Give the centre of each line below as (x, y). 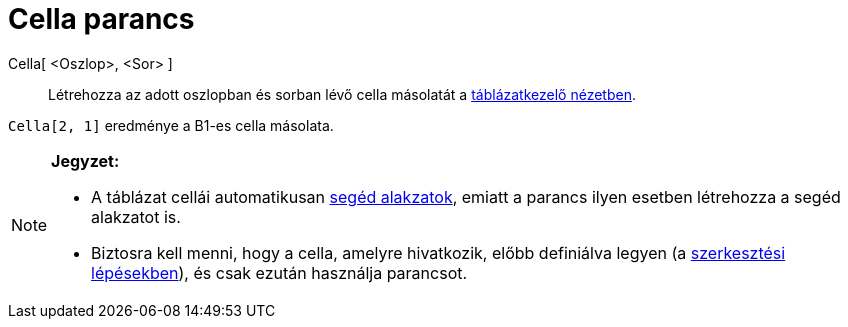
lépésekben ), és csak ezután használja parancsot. (279, 272)
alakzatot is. (136, 216)
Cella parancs (101, 19)
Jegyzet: (85, 160)
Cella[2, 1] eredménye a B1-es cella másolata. (171, 125)
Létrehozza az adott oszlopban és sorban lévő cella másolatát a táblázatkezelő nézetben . (342, 94)
